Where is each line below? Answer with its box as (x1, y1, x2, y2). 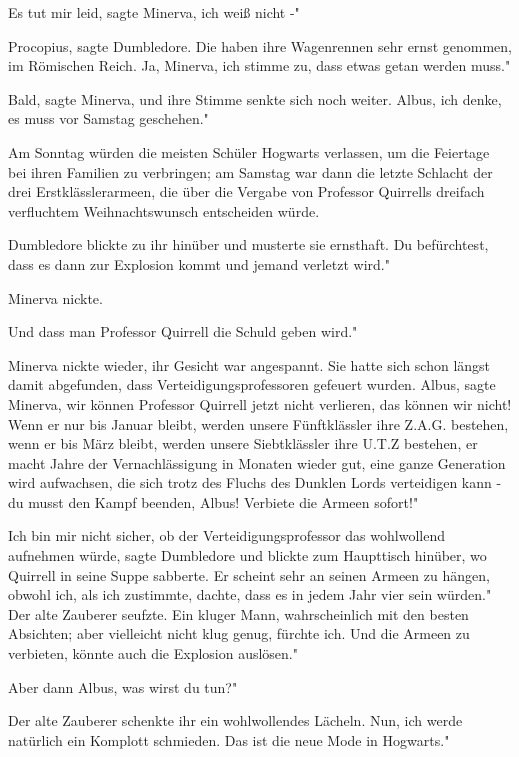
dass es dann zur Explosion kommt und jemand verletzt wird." (8, 253, 390, 274)
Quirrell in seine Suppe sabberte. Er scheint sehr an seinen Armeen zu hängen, (8, 564, 490, 585)
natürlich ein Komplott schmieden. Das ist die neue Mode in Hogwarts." (8, 729, 450, 750)
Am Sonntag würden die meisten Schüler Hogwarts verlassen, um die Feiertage (8, 141, 490, 162)
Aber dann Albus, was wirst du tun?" (8, 676, 238, 697)
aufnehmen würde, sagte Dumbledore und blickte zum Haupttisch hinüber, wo (8, 545, 487, 566)
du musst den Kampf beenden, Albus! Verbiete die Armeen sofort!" (8, 491, 419, 512)
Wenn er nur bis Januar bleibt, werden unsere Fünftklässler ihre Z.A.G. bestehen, (8, 413, 509, 434)
